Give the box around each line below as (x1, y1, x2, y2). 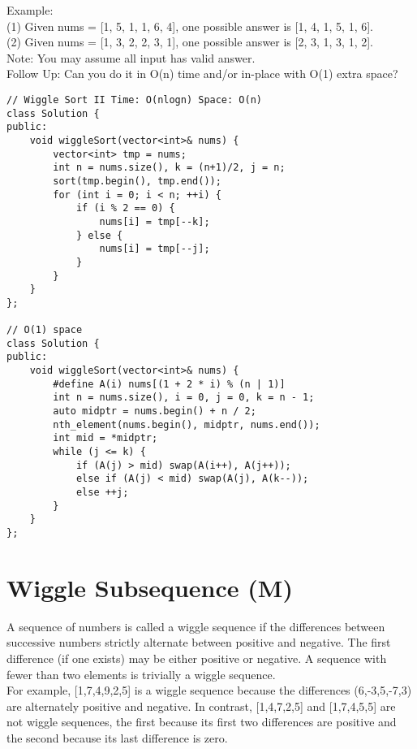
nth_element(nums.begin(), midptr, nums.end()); (53, 418, 320, 431)
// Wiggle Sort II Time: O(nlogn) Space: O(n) (6, 93, 262, 106)
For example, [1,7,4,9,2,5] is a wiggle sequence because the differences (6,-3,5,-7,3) (6, 682, 412, 699)
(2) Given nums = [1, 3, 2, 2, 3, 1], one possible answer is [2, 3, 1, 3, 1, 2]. (6, 33, 373, 50)
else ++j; (75, 487, 129, 498)
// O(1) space (6, 324, 83, 336)
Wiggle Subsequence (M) (6, 570, 293, 604)
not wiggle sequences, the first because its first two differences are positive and (6, 713, 397, 730)
